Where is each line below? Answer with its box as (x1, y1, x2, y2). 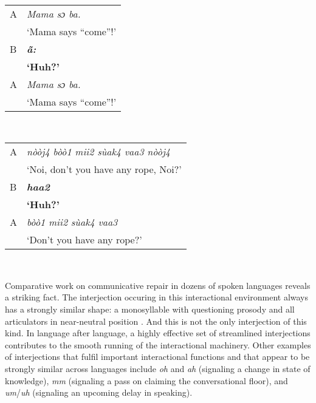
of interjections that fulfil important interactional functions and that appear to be (5, 350, 310, 363)
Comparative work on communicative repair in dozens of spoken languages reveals (5, 279, 311, 291)
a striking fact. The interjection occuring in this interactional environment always (5, 291, 308, 303)
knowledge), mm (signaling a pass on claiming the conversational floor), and (5, 374, 288, 387)
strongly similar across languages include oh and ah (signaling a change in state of (5, 362, 311, 374)
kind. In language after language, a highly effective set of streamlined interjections (5, 327, 311, 339)
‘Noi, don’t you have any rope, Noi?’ (27, 162, 182, 177)
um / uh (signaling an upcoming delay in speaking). (5, 386, 193, 399)
